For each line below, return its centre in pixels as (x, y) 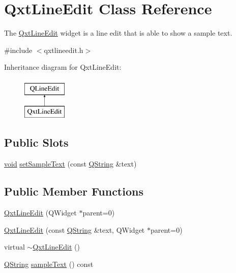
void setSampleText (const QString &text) (70, 164)
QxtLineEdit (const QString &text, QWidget (75, 229)
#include (18, 50)
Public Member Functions (74, 191)
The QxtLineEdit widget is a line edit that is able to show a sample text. (118, 33)
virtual (14, 247)
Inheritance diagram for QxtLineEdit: (63, 67)
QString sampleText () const (49, 264)
